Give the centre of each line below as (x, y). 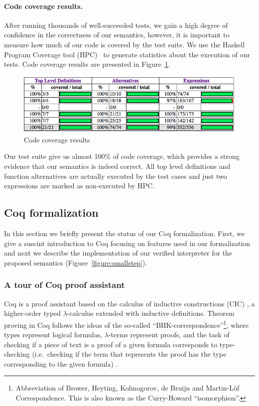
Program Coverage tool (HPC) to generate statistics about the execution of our (127, 54)
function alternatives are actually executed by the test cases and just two (116, 176)
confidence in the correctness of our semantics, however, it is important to (117, 35)
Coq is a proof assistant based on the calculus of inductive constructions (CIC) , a (129, 303)
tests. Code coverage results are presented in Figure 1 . (87, 64)
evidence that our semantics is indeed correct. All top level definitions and (117, 166)
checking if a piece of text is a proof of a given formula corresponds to (111, 344)
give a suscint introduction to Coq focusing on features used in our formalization (127, 243)
